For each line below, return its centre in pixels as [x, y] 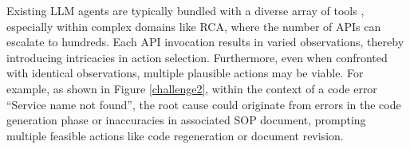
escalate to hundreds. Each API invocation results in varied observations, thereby [205, 42]
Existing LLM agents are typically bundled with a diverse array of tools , [185, 10]
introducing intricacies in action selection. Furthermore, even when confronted [197, 57]
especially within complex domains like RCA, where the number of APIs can [194, 26]
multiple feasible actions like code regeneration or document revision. [175, 135]
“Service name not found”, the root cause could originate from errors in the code [204, 104]
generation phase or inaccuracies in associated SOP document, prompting [186, 120]
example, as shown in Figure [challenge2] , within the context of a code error [192, 88]
